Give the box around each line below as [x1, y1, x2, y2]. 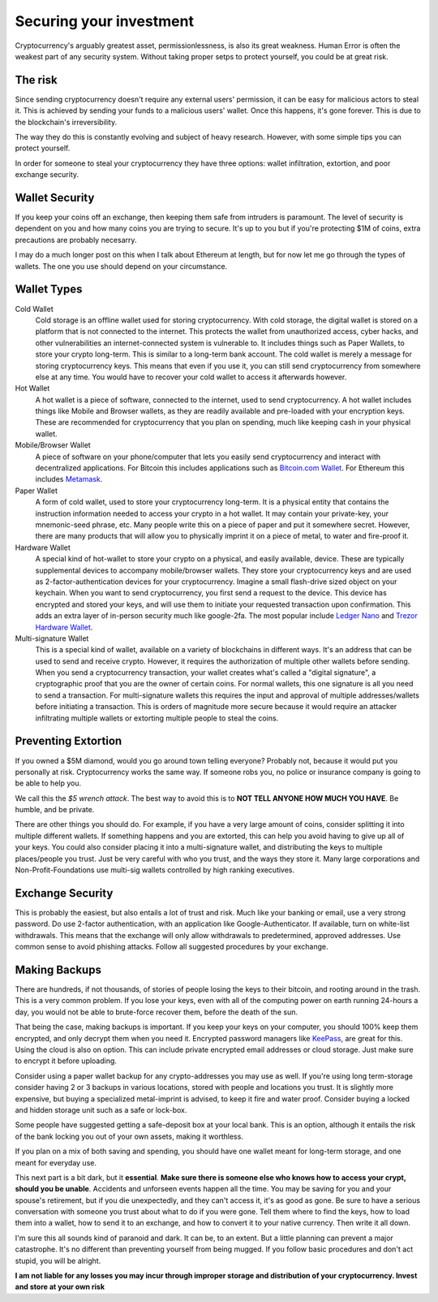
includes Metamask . [35, 474, 103, 484]
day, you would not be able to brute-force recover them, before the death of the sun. [15, 1007, 298, 1017]
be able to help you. [15, 778, 82, 788]
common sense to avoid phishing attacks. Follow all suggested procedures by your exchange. [15, 942, 328, 952]
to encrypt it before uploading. [15, 1056, 118, 1066]
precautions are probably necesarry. [15, 235, 137, 244]
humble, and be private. [15, 805, 95, 815]
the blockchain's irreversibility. [15, 117, 118, 127]
